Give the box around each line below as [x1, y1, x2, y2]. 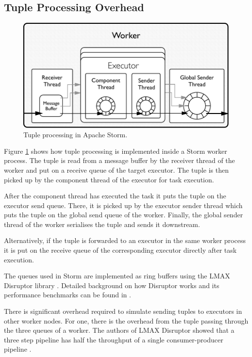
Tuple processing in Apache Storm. [23, 130, 128, 140]
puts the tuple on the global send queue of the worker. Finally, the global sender [4, 210, 243, 220]
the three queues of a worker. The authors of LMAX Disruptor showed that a [4, 325, 235, 335]
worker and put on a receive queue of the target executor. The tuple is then [4, 164, 229, 175]
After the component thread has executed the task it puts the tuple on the [4, 191, 226, 201]
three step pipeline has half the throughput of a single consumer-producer [4, 334, 223, 344]
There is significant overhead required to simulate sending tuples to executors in [4, 306, 242, 316]
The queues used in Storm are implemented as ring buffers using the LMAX [4, 271, 230, 281]
